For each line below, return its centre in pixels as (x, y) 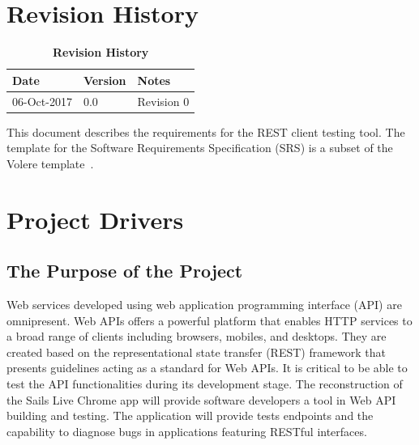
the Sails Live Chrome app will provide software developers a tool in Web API (201, 399)
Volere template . (50, 163)
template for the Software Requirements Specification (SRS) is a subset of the (200, 148)
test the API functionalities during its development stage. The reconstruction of (205, 383)
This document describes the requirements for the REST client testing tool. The (206, 131)
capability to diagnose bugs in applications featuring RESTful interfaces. (187, 431)
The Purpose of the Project (125, 271)
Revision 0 (163, 101)
